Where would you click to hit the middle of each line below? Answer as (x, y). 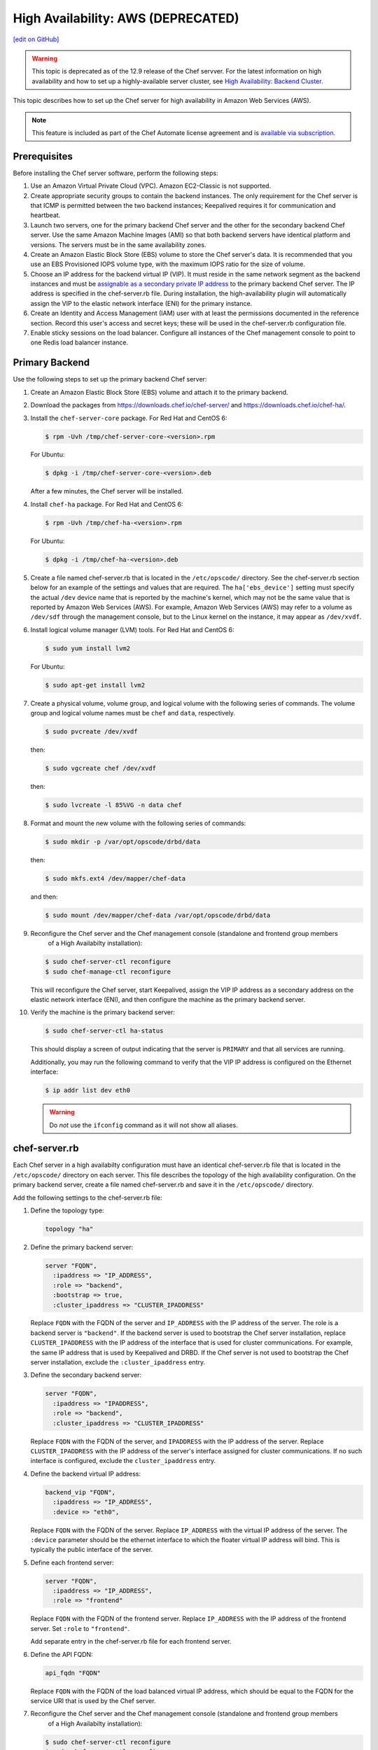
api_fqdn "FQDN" (73, 1673)
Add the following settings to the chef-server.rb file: (87, 1198)
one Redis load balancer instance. (79, 342)
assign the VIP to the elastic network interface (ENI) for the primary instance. (141, 303)
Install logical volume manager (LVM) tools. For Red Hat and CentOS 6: (132, 629)
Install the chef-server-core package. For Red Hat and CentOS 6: (129, 418)
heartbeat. (45, 215)
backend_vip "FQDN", (80, 1492)
